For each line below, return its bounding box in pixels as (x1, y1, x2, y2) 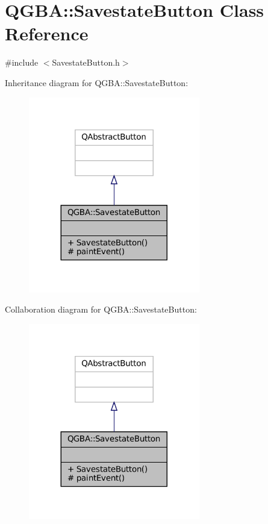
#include (5, 56, 39, 69)
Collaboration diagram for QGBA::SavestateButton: (5, 303, 197, 316)
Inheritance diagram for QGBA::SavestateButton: (5, 76, 189, 89)
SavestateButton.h (52, 56, 120, 69)
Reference (5, 21, 89, 46)
